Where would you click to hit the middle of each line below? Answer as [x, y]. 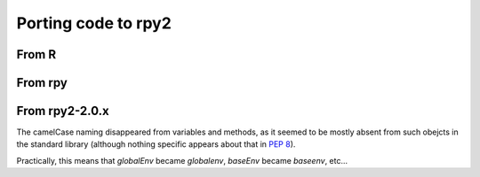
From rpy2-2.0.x [63, 111]
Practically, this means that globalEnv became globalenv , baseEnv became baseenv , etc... [182, 160]
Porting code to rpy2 [94, 23]
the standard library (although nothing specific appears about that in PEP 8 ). [156, 144]
